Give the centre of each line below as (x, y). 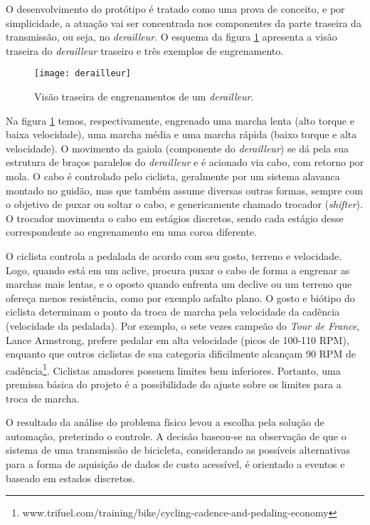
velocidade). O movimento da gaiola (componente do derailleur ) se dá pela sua (177, 148)
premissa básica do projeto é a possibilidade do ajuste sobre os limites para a (174, 384)
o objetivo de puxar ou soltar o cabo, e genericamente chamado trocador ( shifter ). (184, 204)
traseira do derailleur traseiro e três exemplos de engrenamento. (145, 50)
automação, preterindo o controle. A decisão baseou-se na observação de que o (176, 436)
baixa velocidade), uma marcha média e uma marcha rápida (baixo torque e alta (181, 134)
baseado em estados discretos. (70, 478)
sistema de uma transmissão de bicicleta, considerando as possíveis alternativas (178, 450)
